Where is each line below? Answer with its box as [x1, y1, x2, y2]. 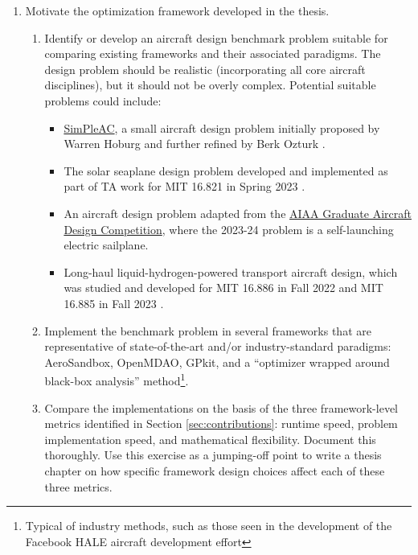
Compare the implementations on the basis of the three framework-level [44, 399, 398, 416]
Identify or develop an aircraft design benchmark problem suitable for [44, 29, 388, 46]
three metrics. [44, 478, 113, 495]
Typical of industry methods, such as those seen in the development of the [25, 517, 392, 534]
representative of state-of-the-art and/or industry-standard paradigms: [44, 338, 391, 355]
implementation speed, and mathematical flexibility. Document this [44, 430, 376, 447]
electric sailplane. [64, 236, 149, 253]
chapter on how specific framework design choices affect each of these [44, 462, 385, 479]
